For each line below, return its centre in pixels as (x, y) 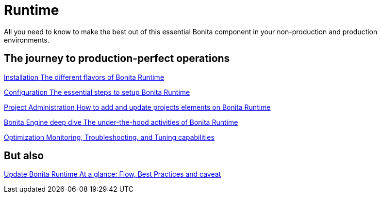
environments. (27, 40)
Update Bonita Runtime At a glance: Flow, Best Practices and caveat (113, 174)
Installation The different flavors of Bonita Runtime (84, 77)
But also (24, 156)
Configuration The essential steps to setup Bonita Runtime (97, 92)
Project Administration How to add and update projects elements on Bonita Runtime (137, 107)
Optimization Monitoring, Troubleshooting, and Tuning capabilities (109, 137)
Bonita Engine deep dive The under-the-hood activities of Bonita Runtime (121, 122)
